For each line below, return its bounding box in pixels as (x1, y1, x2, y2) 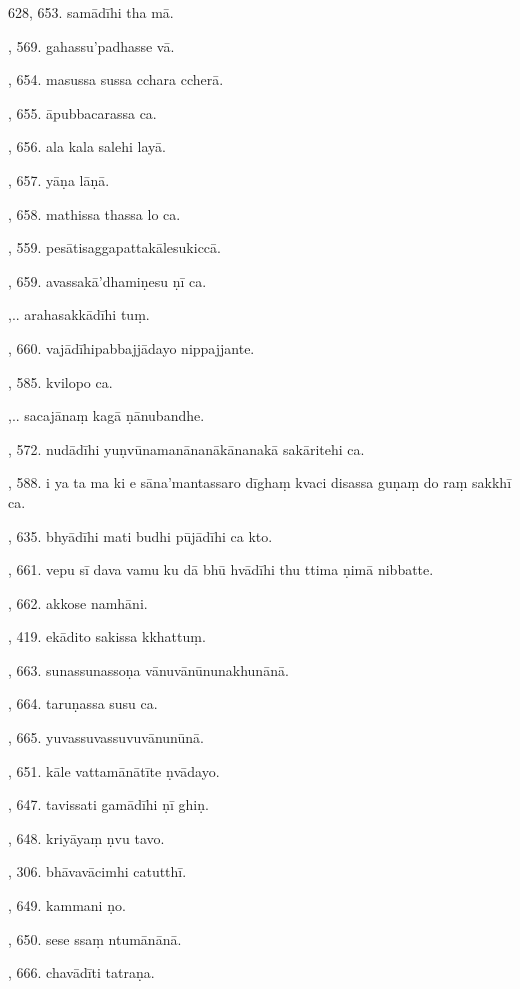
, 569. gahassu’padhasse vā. (8, 35, 175, 56)
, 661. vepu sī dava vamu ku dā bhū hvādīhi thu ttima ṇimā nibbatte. (8, 559, 434, 580)
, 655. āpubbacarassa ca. (8, 102, 157, 123)
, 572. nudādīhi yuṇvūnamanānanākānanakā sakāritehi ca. (8, 438, 365, 459)
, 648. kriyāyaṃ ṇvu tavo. (8, 827, 165, 848)
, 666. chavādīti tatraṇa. (8, 962, 155, 983)
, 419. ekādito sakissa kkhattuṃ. (8, 626, 206, 647)
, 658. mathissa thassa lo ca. (8, 203, 181, 224)
